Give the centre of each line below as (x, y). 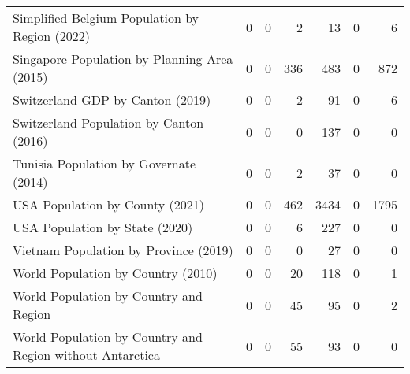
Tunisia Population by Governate (104, 163)
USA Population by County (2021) (108, 204)
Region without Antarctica (86, 355)
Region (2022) (52, 36)
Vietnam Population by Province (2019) (123, 250)
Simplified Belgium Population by (106, 18)
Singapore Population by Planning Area (123, 59)
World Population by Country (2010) (115, 273)
